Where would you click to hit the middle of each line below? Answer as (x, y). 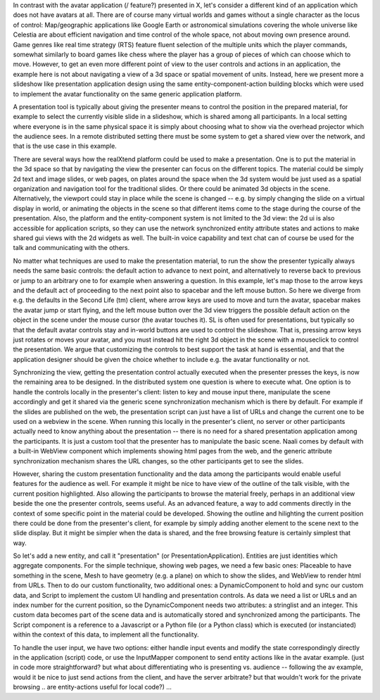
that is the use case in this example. (65, 146)
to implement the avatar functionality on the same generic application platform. (127, 94)
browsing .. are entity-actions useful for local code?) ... (93, 687)
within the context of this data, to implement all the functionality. (106, 635)
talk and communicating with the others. (71, 248)
